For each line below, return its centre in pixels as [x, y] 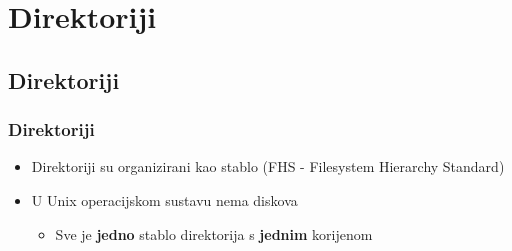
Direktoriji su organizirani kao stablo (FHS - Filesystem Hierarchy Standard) [268, 166]
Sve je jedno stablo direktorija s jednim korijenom [214, 233]
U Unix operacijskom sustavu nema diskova [164, 199]
